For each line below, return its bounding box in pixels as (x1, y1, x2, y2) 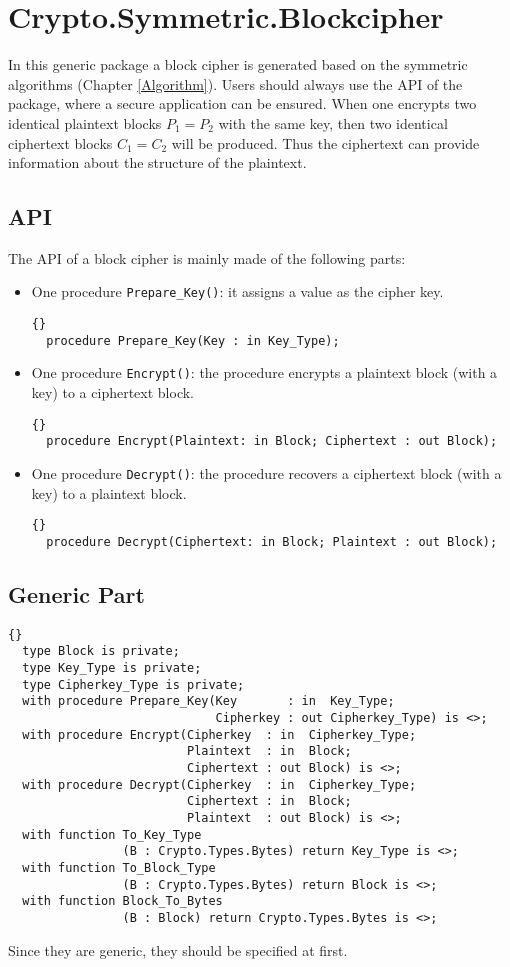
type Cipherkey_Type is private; (22, 677, 245, 692)
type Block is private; (22, 644, 180, 659)
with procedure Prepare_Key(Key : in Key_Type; (22, 694, 395, 709)
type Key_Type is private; (22, 661, 202, 676)
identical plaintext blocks (8, 112, 162, 133)
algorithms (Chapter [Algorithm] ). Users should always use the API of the (8, 73, 463, 94)
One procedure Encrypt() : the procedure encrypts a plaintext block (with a (31, 362, 498, 383)
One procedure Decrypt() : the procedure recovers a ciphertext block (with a (31, 463, 502, 484)
